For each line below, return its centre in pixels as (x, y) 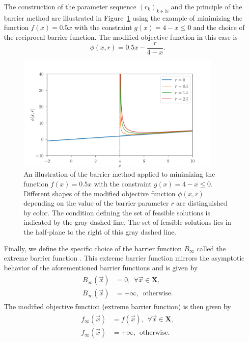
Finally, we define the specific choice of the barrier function (93, 248)
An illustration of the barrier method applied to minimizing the (119, 174)
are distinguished (202, 203)
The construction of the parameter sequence (70, 6)
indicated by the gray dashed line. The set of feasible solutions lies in (127, 222)
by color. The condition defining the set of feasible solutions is (117, 212)
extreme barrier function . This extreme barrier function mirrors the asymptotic (124, 258)
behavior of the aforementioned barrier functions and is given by (101, 267)
